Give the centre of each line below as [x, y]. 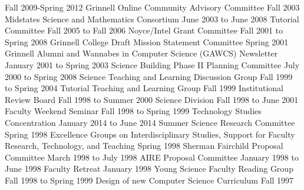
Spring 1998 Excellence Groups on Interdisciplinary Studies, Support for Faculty [150, 134]
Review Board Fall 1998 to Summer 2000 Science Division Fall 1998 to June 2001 [152, 99]
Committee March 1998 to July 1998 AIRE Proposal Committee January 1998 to [152, 157]
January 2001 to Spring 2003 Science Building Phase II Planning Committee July [152, 64]
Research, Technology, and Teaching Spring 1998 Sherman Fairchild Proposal [144, 146]
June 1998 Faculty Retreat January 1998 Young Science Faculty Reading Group [149, 169]
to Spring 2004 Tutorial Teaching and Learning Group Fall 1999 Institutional [144, 88]
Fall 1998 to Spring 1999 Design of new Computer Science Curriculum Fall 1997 [149, 180]
